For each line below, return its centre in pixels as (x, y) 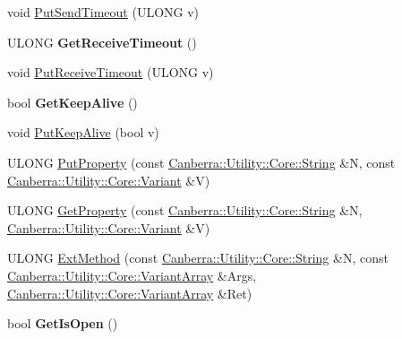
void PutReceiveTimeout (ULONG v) (111, 72)
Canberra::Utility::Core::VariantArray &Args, (132, 275)
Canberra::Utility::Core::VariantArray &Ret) (130, 293)
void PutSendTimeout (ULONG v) (103, 12)
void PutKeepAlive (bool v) (83, 132)
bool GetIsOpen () (63, 323)
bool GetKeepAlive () (73, 102)
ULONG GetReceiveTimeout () (102, 42)
